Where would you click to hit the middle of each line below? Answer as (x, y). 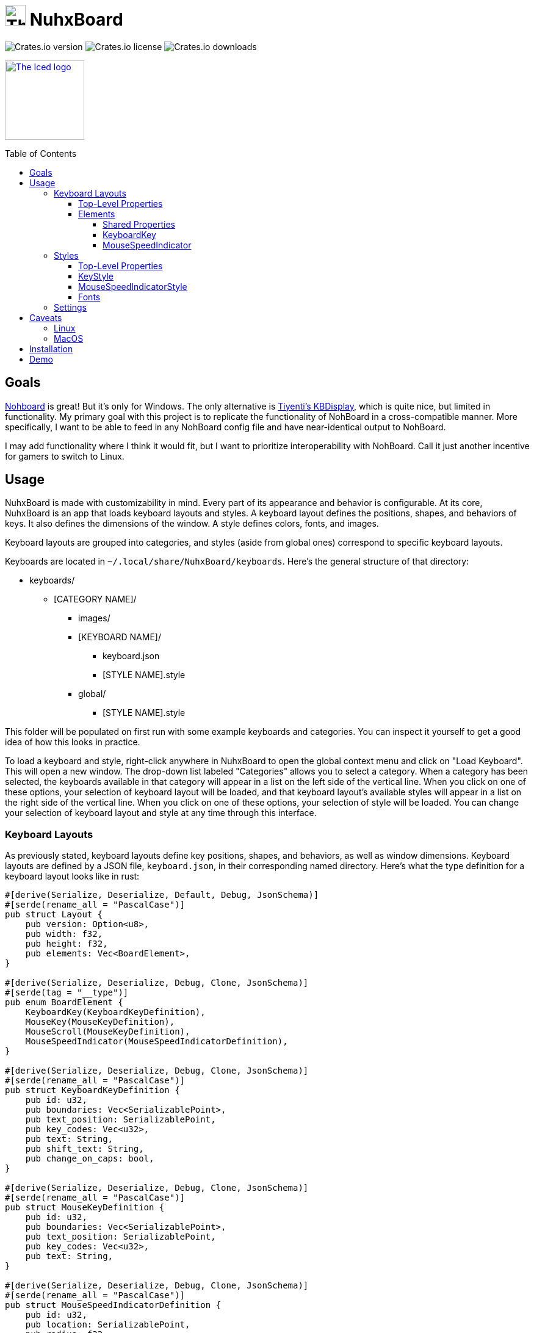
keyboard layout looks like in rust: (72, 876)
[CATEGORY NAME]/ (95, 599)
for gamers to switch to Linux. (65, 456)
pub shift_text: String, (85, 1149)
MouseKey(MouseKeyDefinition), (100, 1022)
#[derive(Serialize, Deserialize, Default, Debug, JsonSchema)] (162, 895)
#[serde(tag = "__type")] (67, 993)
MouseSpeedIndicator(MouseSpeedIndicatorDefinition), (157, 1042)
